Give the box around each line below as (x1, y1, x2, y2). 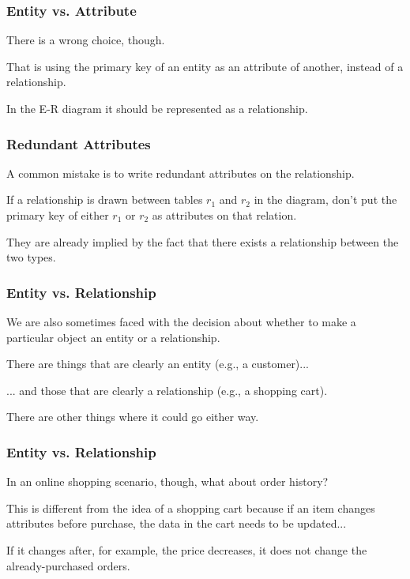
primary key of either (6, 207, 109, 223)
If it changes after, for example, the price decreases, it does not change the (6, 541, 367, 558)
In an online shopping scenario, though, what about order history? (6, 473, 329, 490)
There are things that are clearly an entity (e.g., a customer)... (6, 355, 309, 372)
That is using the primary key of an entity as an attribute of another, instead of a (6, 58, 404, 74)
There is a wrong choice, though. (6, 32, 165, 48)
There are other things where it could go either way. (6, 408, 259, 425)
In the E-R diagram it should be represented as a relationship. (6, 100, 308, 116)
